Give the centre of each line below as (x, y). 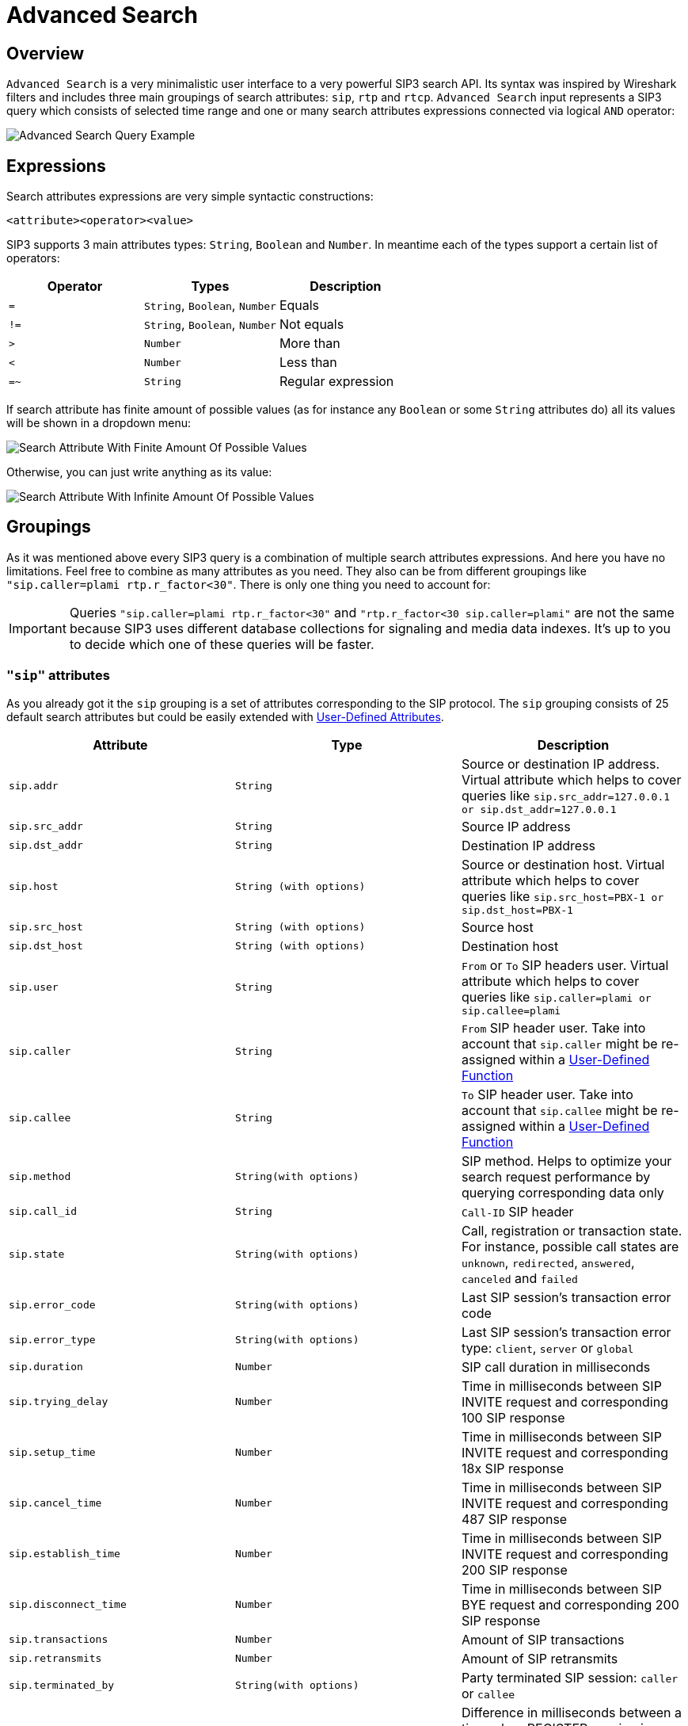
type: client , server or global (547, 1348)
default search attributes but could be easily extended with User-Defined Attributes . (225, 716)
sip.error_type (52, 1340)
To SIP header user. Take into (547, 1094)
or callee (488, 1693)
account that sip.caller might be (559, 1043)
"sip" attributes (58, 676)
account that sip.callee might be (559, 1110)
